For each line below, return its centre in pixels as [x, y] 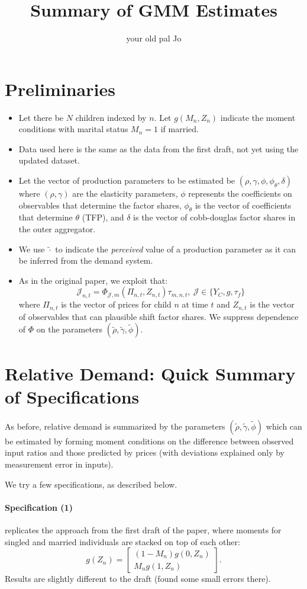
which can [284, 426]
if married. [180, 129]
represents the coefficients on [240, 193]
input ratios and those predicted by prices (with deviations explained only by [145, 452]
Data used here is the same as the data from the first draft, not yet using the [159, 148]
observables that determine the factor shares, [100, 205]
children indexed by [111, 117]
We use [32, 249]
